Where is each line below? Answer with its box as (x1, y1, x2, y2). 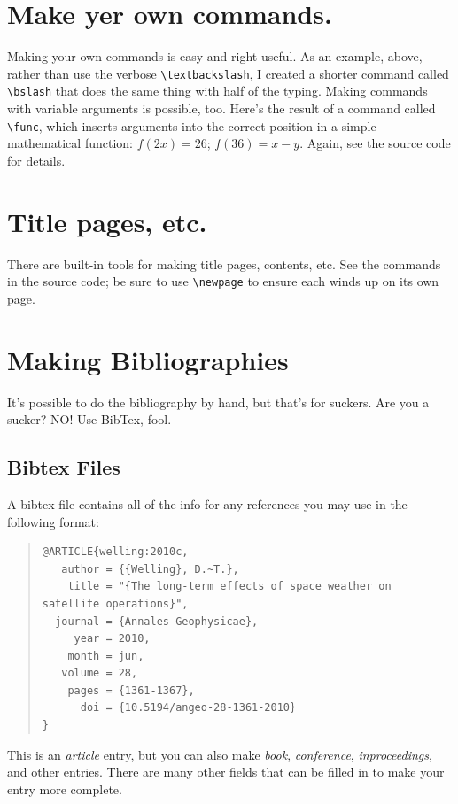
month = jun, (67, 649, 144, 662)
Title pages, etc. (7, 203, 207, 239)
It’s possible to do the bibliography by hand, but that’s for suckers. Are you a (7, 392, 430, 411)
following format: (7, 512, 99, 530)
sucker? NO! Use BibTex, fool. (7, 410, 172, 429)
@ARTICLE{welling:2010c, (42, 545, 189, 559)
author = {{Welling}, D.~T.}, (61, 562, 239, 576)
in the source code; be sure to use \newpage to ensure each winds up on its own (7, 272, 439, 290)
